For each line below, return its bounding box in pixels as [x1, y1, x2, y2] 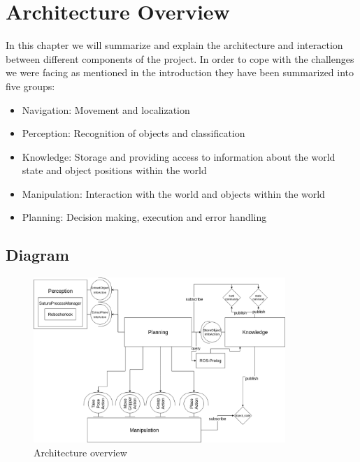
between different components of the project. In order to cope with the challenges [6, 51, 354, 66]
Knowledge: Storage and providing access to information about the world [22, 149, 336, 164]
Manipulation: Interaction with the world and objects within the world [22, 186, 325, 201]
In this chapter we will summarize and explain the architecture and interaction [6, 38, 343, 52]
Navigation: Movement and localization [22, 102, 190, 117]
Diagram [6, 244, 69, 266]
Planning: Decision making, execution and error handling [22, 210, 267, 224]
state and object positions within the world [22, 163, 207, 178]
